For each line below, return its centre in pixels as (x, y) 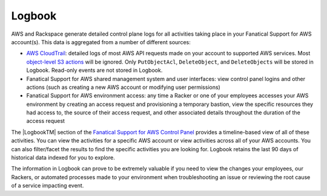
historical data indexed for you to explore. (63, 158)
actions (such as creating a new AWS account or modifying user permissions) (123, 87)
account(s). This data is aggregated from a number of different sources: (101, 42)
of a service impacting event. (48, 186)
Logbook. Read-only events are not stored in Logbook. (94, 70)
